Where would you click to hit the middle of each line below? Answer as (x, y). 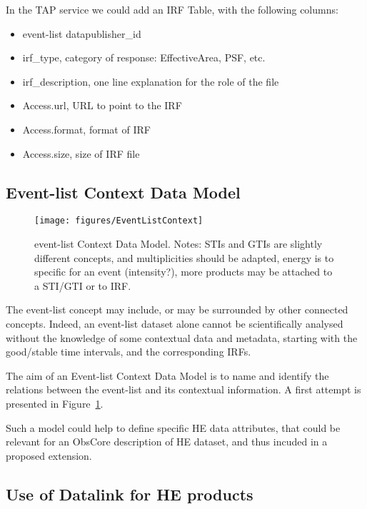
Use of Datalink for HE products (130, 494)
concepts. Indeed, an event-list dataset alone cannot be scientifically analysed (175, 323)
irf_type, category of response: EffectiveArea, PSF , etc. (144, 57)
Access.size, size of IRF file (81, 153)
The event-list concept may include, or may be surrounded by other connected (177, 309)
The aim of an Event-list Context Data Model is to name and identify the (167, 375)
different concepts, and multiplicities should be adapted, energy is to (184, 257)
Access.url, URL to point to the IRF (102, 105)
